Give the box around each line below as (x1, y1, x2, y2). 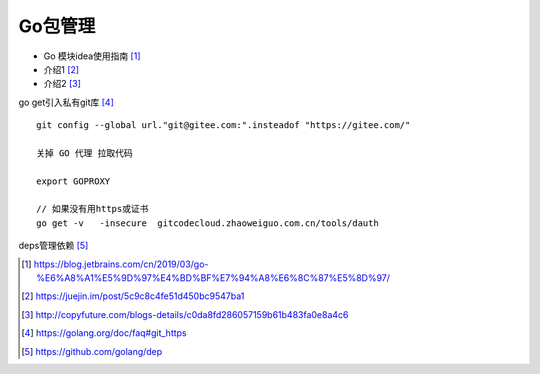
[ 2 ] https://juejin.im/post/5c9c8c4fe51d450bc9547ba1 (21, 290, 245, 302)
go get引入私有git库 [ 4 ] (18, 96, 115, 108)
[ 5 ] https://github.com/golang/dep (21, 345, 163, 357)
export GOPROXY (36, 175, 111, 187)
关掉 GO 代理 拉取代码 (36, 147, 134, 159)
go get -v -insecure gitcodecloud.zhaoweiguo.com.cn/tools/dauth (36, 217, 379, 229)
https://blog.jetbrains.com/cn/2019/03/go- (33, 258, 209, 270)
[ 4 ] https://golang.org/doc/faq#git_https (21, 327, 187, 339)
